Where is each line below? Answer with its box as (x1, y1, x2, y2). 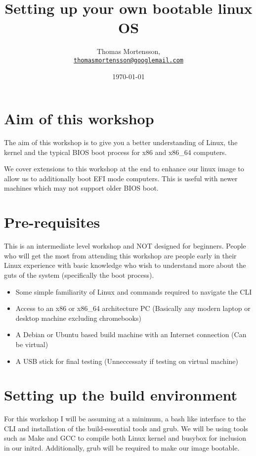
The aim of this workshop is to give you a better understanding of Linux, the (4, 137, 238, 148)
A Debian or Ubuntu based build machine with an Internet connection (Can (15, 329, 247, 340)
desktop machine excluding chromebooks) (15, 312, 141, 323)
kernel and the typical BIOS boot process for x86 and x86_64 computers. (4, 147, 227, 157)
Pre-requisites (4, 212, 100, 232)
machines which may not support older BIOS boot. (4, 183, 159, 193)
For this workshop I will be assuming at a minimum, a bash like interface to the (4, 413, 246, 424)
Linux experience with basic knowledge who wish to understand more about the (4, 260, 246, 270)
